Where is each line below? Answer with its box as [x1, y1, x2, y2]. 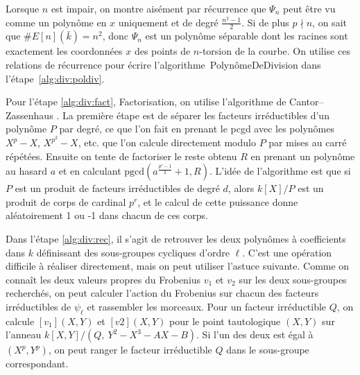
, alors [228, 181, 255, 195]
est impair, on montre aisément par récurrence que [51, 1, 266, 15]
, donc [102, 28, 128, 43]
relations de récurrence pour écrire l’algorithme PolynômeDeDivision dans [6, 58, 321, 72]
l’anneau [6, 327, 42, 342]
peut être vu [282, 1, 336, 15]
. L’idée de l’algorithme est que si [209, 164, 351, 178]
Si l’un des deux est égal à [202, 327, 314, 342]
